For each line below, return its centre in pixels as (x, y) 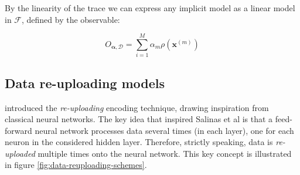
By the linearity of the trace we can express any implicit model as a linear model (150, 8)
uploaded (20, 153)
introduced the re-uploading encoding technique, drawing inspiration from (137, 107)
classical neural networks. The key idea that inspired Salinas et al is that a (139, 119)
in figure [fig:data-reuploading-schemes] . (76, 165)
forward (18, 130)
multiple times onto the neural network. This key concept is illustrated (165, 153)
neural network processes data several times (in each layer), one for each (164, 130)
